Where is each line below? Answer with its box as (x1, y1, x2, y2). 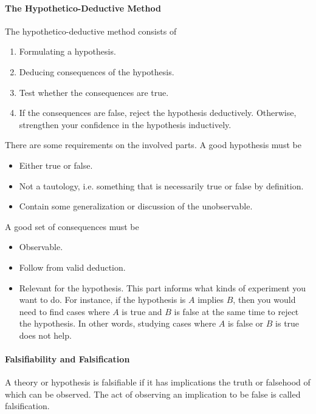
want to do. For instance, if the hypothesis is (19, 293, 186, 306)
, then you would (233, 293, 296, 306)
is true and (122, 305, 162, 317)
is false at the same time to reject (174, 305, 299, 317)
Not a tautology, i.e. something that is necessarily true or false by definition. (19, 179, 304, 192)
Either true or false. (19, 158, 93, 171)
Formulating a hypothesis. (19, 45, 116, 58)
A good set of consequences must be (5, 220, 139, 232)
